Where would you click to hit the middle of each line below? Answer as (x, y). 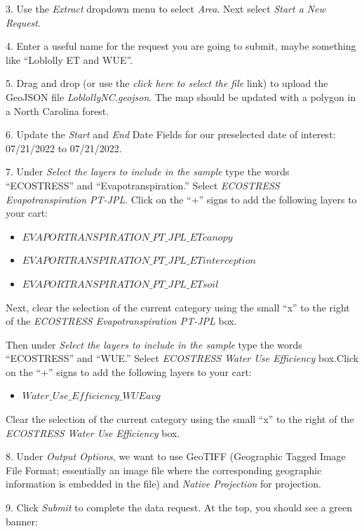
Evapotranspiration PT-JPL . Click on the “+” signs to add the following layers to (181, 199)
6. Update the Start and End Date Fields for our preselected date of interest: (171, 134)
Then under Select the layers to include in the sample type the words (154, 344)
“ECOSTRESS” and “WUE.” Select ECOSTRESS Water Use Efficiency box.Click (182, 358)
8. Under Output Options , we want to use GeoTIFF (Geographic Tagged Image (176, 456)
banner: (22, 521)
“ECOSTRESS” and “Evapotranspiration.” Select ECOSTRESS (143, 185)
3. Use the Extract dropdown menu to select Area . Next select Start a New (166, 8)
